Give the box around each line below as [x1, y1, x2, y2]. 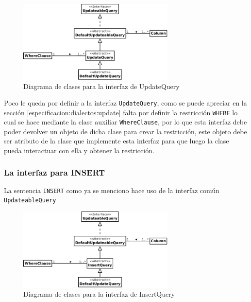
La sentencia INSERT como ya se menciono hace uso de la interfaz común [4, 185, 219, 195]
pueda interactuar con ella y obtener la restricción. [4, 145, 154, 156]
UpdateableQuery [4, 197, 56, 204]
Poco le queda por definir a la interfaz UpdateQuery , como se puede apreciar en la [4, 97, 247, 107]
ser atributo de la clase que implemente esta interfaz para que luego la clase [4, 136, 229, 146]
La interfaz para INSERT [4, 166, 105, 178]
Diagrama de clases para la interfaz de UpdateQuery [23, 81, 180, 91]
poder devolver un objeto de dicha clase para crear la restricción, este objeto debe [4, 126, 247, 136]
